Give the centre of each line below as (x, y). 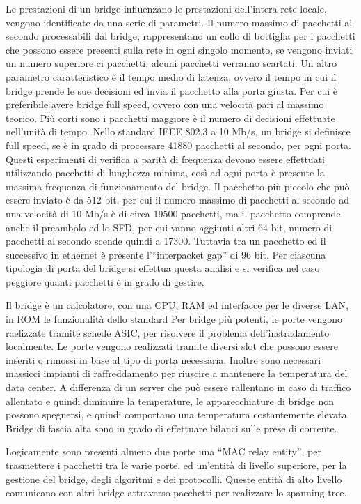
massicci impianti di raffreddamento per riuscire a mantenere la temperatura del (177, 373)
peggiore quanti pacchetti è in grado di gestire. (105, 281)
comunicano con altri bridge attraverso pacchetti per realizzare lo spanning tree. (176, 492)
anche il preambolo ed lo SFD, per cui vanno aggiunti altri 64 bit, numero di (169, 227)
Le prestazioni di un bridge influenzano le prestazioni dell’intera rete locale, (166, 8)
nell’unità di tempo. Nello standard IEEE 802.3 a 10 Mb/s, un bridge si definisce (178, 131)
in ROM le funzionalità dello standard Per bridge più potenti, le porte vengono (174, 319)
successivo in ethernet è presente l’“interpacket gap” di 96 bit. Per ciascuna (166, 254)
